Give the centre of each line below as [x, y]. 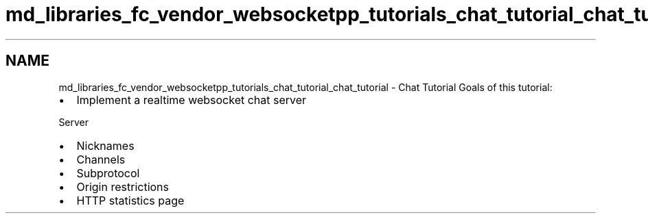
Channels [101, 159]
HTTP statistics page [130, 200]
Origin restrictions [123, 186]
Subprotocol [108, 173]
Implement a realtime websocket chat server [192, 100]
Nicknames [105, 145]
